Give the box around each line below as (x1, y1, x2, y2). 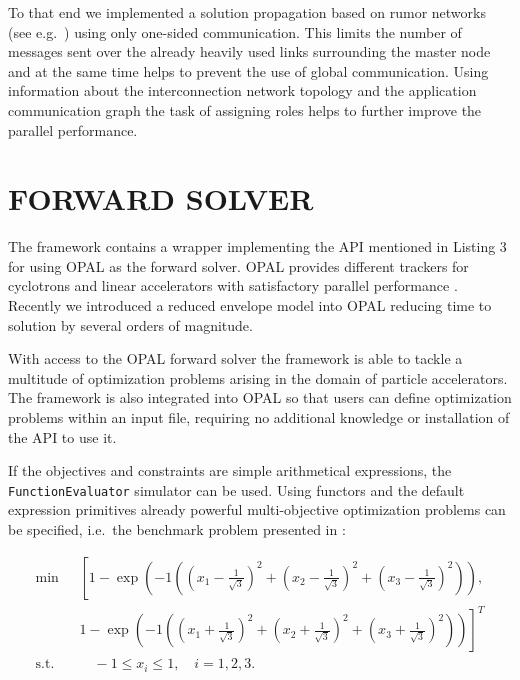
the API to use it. (8, 426, 117, 447)
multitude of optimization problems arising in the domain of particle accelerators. (8, 367, 508, 388)
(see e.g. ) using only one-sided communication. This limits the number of (8, 21, 462, 42)
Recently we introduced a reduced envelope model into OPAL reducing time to (8, 295, 492, 316)
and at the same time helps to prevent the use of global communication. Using (8, 60, 489, 81)
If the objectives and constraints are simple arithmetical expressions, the (8, 460, 452, 481)
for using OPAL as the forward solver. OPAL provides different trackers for (8, 255, 469, 276)
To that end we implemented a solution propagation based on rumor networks (8, 2, 486, 22)
